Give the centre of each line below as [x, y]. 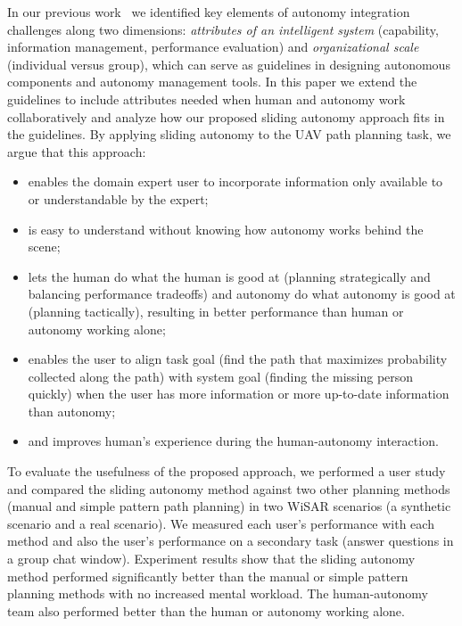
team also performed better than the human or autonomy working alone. [206, 610]
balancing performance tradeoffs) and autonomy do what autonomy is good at [242, 294]
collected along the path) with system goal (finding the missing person [221, 376]
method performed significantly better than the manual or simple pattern [208, 576]
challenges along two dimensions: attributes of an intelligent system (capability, [223, 29]
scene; [44, 247]
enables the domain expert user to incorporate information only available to [235, 181]
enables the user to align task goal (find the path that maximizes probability [238, 359]
